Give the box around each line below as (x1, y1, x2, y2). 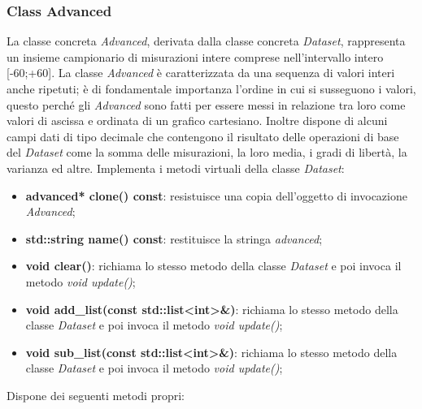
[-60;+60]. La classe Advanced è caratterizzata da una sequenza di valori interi (7, 64, 395, 81)
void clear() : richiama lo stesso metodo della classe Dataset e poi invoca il (25, 257, 402, 274)
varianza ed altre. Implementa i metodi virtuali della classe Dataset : (7, 159, 345, 176)
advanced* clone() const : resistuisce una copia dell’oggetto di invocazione (25, 187, 407, 204)
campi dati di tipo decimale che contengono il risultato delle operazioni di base (7, 127, 399, 144)
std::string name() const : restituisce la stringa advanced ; (25, 230, 323, 247)
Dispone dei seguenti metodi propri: (7, 386, 185, 403)
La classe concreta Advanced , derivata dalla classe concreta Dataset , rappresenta (7, 32, 406, 50)
